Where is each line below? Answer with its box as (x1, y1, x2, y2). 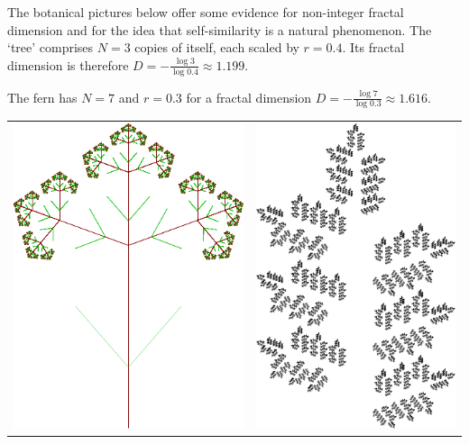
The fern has (7, 87, 78, 106)
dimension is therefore (7, 55, 129, 74)
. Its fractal (342, 38, 405, 57)
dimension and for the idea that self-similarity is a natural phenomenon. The (7, 20, 432, 39)
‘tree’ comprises (7, 38, 94, 57)
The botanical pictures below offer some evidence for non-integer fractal (7, 3, 404, 21)
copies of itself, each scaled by (134, 38, 299, 57)
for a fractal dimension (186, 87, 312, 106)
